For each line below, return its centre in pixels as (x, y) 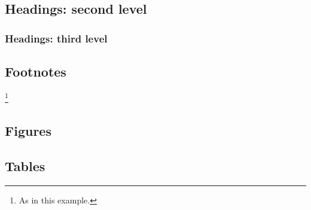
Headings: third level (56, 38)
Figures (28, 131)
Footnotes (36, 71)
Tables (25, 166)
